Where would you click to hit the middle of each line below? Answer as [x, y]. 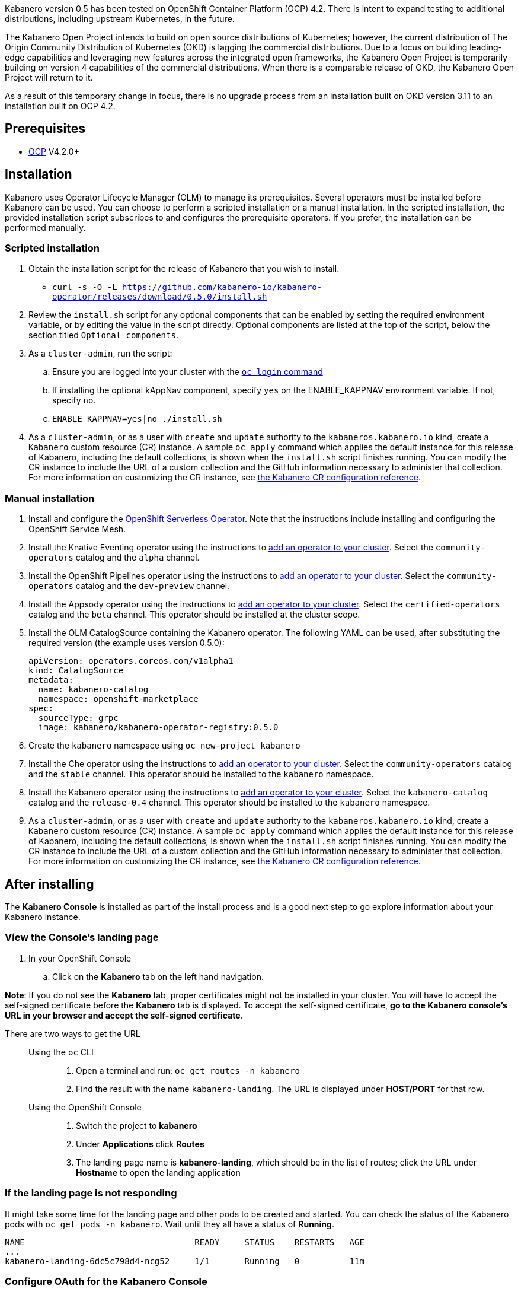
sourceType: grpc [78, 718]
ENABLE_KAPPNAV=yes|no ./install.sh [137, 419]
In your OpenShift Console [80, 958]
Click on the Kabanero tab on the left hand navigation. [158, 976]
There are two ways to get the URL [73, 1033]
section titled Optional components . [103, 335]
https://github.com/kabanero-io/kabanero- [222, 287]
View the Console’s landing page [82, 938]
